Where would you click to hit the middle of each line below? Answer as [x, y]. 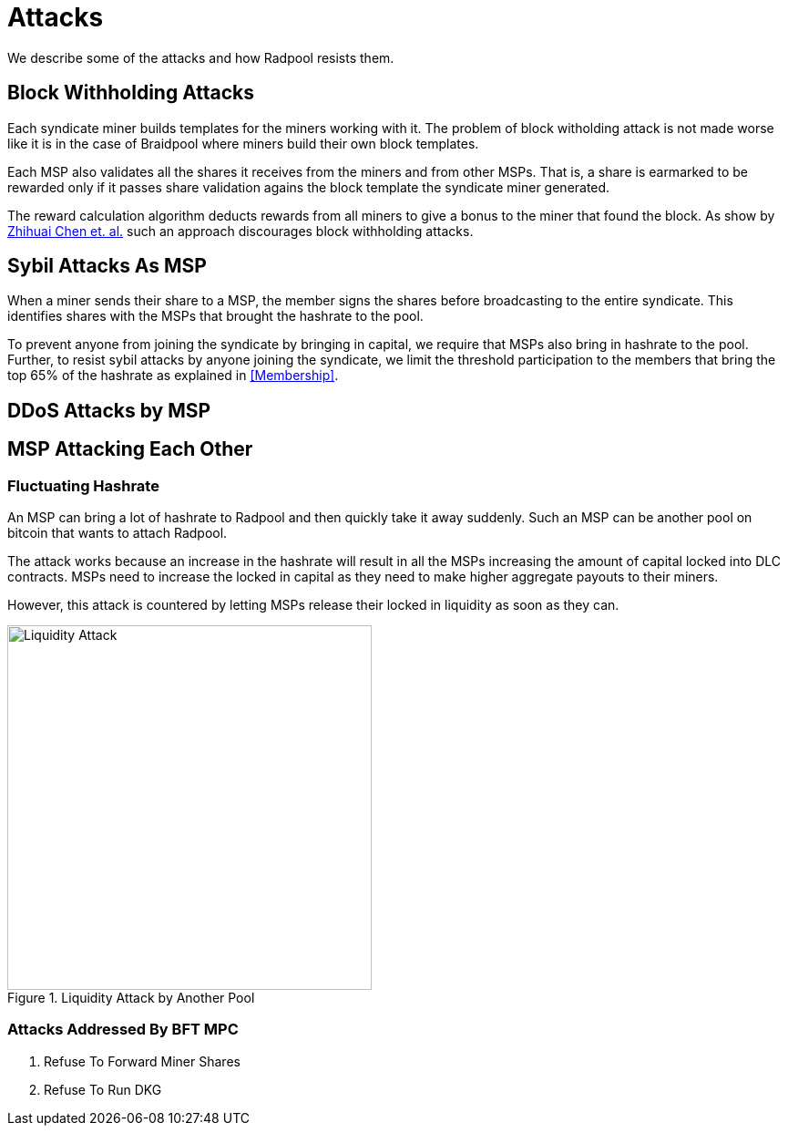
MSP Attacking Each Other [130, 449]
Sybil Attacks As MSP [107, 266]
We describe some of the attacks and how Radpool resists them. [201, 57]
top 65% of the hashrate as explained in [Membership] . [173, 376]
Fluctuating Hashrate [83, 485]
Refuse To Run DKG [103, 1089]
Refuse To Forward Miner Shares [142, 1061]
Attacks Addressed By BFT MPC [123, 1030]
